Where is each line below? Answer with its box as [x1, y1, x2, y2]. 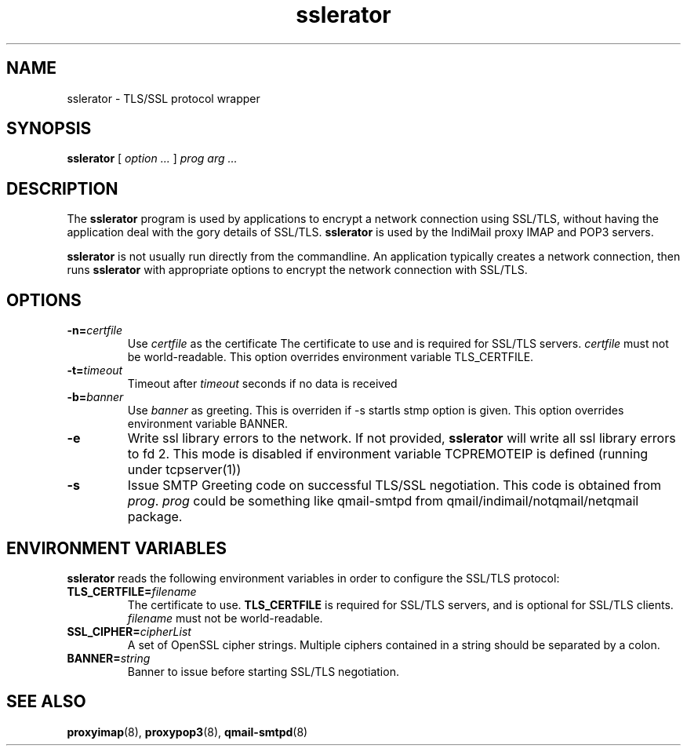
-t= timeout [67, 363, 123, 378]
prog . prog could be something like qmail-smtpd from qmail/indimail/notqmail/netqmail [127, 493, 639, 509]
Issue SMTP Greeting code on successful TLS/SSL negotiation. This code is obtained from [127, 477, 662, 494]
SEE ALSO [6, 692, 86, 712]
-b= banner [67, 390, 124, 404]
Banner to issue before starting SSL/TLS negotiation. [127, 664, 399, 678]
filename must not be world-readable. [127, 611, 323, 625]
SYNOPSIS [6, 119, 92, 139]
